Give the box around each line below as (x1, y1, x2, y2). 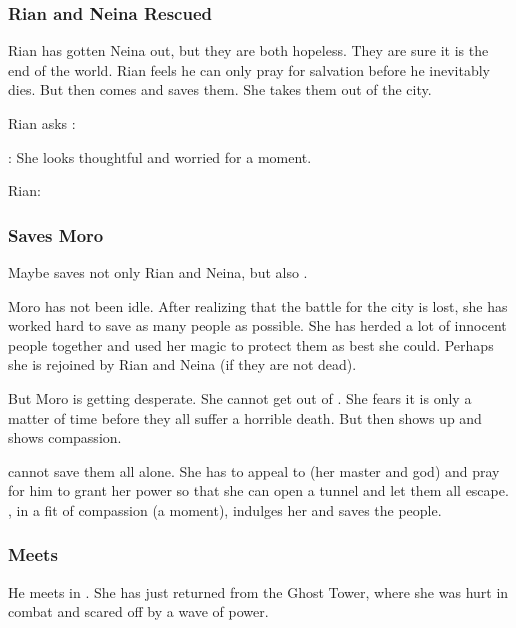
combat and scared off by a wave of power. (8, 601, 269, 622)
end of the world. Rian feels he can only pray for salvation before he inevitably (8, 59, 490, 80)
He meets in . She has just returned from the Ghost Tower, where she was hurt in (8, 581, 509, 602)
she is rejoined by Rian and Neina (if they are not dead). (8, 354, 357, 375)
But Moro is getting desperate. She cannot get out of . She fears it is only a (8, 387, 472, 408)
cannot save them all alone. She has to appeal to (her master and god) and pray (8, 460, 500, 481)
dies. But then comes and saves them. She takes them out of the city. (8, 79, 432, 100)
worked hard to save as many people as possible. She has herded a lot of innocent (8, 315, 507, 336)
